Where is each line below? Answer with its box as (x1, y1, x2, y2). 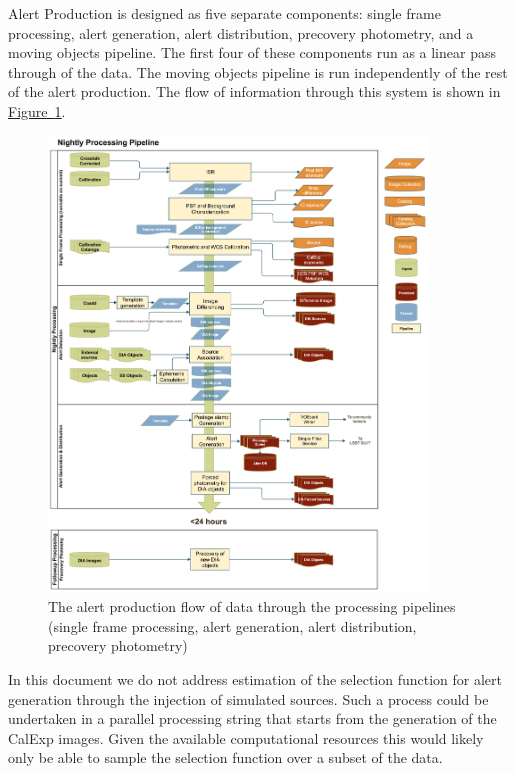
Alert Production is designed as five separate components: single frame (8, 3, 441, 23)
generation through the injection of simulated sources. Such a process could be (8, 688, 489, 709)
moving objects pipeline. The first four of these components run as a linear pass (8, 42, 496, 63)
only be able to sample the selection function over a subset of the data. (8, 747, 443, 768)
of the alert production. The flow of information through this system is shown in (8, 81, 501, 102)
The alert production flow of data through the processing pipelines (48, 596, 456, 617)
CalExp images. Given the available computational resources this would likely (8, 727, 484, 748)
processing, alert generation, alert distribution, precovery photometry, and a (8, 22, 474, 43)
